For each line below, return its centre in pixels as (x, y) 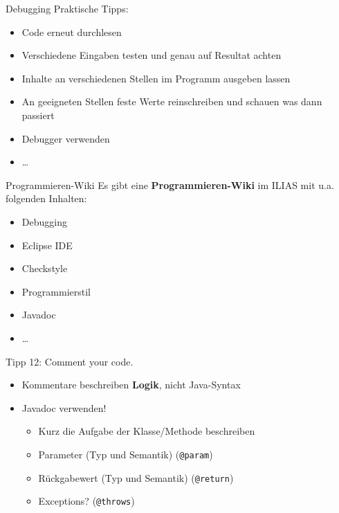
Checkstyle (45, 268)
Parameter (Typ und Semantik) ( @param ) (126, 454)
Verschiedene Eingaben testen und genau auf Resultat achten (152, 55)
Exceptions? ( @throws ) (86, 501)
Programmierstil (56, 291)
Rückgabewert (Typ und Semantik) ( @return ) (136, 477)
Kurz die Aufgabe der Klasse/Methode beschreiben (147, 431)
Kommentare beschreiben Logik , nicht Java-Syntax (131, 385)
